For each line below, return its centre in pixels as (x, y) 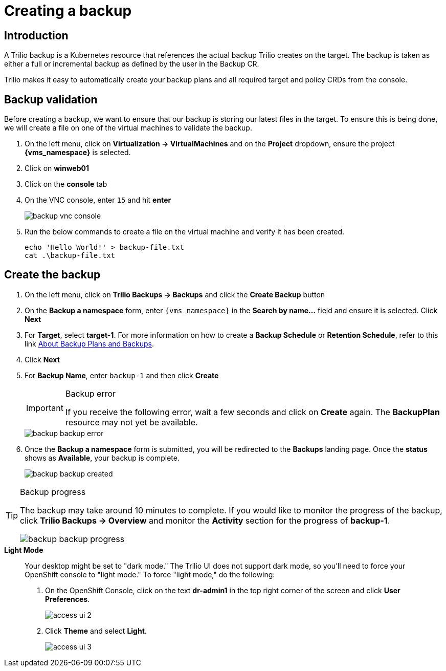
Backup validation (51, 99)
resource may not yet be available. (131, 422)
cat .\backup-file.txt (70, 256)
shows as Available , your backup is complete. (102, 458)
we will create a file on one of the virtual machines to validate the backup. (128, 128)
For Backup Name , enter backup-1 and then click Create (122, 375)
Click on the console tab (66, 184)
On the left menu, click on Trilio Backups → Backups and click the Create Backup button (175, 294)
